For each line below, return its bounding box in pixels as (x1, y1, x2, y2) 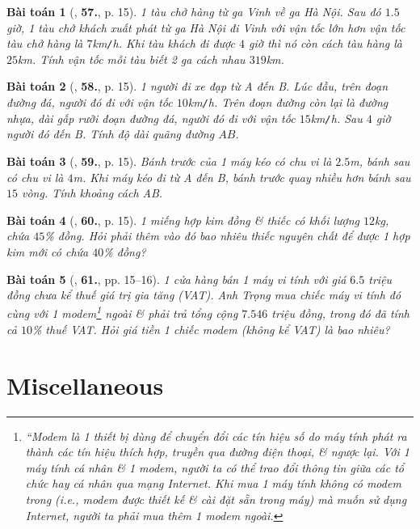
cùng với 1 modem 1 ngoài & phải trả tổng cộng (6, 303, 238, 322)
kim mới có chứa (6, 243, 89, 260)
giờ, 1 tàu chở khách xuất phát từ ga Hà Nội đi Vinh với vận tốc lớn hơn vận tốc (6, 19, 405, 36)
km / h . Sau (310, 109, 363, 126)
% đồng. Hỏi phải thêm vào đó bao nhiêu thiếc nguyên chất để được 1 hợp (44, 227, 410, 244)
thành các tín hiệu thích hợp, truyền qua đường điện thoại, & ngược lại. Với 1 (25, 443, 409, 460)
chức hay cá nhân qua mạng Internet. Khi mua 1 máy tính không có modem (25, 475, 401, 492)
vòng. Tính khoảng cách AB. (22, 184, 163, 201)
